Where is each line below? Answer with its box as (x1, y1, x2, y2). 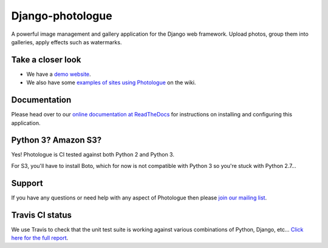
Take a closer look (11, 55, 81, 65)
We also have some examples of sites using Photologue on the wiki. (26, 79, 196, 86)
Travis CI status (11, 210, 72, 220)
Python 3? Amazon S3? (11, 135, 102, 146)
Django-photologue (11, 9, 112, 22)
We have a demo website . (26, 70, 91, 78)
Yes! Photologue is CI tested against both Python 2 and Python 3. (11, 151, 174, 158)
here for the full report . (11, 234, 69, 242)
